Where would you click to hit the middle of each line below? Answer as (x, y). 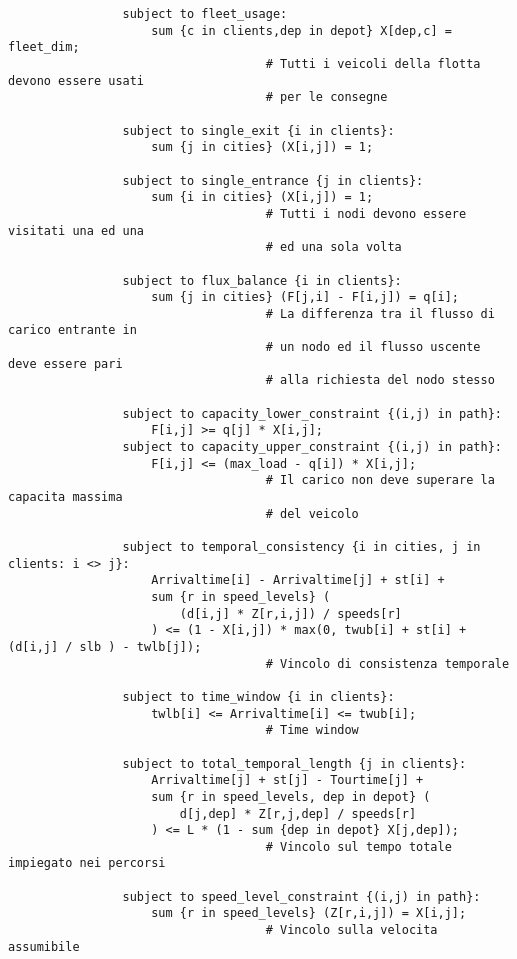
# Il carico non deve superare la (380, 480)
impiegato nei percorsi (87, 863)
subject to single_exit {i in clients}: (258, 130)
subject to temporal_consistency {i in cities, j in (301, 547)
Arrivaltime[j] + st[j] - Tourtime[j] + (287, 780)
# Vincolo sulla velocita (351, 930)
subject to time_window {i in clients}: (258, 696)
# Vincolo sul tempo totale (358, 846)
